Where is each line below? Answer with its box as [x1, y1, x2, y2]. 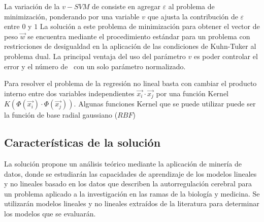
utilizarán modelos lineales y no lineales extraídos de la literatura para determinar [4, 198, 259, 209]
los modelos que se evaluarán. [4, 208, 96, 218]
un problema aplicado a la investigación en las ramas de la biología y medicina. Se [4, 188, 260, 199]
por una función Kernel [156, 88, 229, 98]
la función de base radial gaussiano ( [4, 109, 118, 120]
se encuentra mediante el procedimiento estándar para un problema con [27, 31, 250, 41]
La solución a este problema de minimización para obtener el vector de [40, 21, 260, 32]
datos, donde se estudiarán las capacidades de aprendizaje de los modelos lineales [4, 168, 257, 179]
